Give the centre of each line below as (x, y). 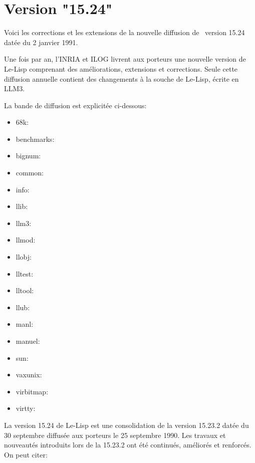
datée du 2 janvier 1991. (41, 42)
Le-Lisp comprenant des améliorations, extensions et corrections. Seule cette (121, 68)
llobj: (24, 257)
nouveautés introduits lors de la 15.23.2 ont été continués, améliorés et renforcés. (128, 445)
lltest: (25, 273)
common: (30, 173)
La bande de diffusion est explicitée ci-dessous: (75, 105)
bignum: (28, 156)
